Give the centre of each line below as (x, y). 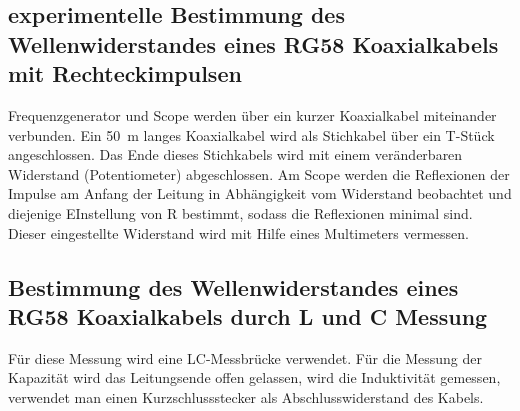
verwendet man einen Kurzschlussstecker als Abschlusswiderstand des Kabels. (246, 396)
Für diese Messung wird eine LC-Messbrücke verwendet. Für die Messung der (245, 357)
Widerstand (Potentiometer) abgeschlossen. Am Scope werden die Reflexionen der (259, 173)
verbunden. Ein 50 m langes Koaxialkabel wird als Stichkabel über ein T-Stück (251, 134)
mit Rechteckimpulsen (125, 73)
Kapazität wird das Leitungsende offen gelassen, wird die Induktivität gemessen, (254, 377)
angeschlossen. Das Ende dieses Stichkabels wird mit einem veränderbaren (235, 154)
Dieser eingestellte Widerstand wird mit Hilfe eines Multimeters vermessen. (238, 232)
